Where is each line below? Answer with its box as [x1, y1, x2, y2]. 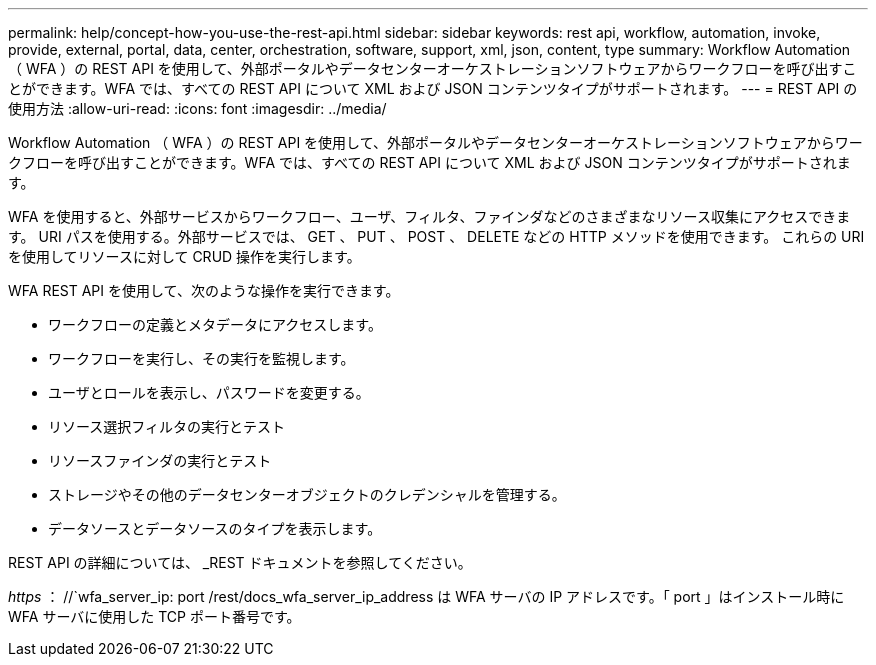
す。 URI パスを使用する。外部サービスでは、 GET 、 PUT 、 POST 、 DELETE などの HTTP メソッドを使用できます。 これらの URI [8, 228, 865, 245]
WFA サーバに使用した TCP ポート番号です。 [8, 608, 301, 625]
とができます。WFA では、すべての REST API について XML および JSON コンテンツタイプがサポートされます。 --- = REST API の [8, 80, 858, 97]
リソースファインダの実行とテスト [48, 452, 272, 469]
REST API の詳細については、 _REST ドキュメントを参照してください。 [8, 554, 472, 571]
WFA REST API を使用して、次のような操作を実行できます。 [8, 282, 400, 299]
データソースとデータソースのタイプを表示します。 [48, 520, 382, 537]
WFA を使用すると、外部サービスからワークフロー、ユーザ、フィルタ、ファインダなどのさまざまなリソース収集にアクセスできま [8, 208, 851, 225]
